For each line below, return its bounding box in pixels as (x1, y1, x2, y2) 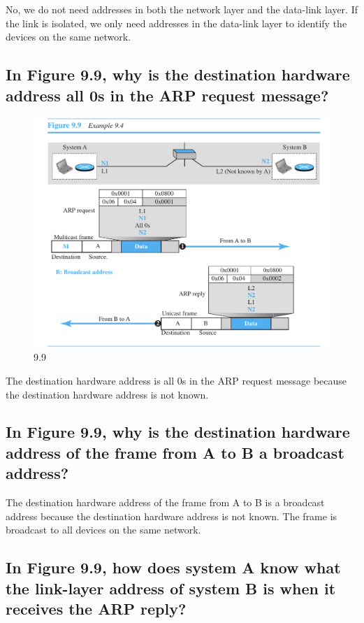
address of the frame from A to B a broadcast (6, 441, 344, 463)
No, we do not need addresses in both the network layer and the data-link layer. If (6, 2, 358, 16)
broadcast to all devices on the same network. (6, 522, 201, 537)
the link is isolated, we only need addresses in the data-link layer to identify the (6, 15, 347, 30)
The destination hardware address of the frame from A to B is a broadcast (6, 495, 325, 510)
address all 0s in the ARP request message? (6, 84, 329, 106)
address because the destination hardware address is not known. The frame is (6, 508, 337, 523)
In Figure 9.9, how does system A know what (6, 557, 341, 578)
